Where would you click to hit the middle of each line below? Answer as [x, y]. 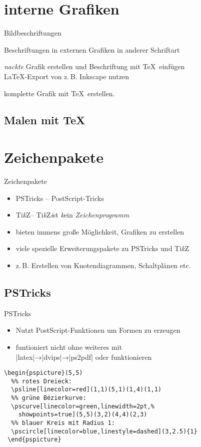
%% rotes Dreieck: [42, 381]
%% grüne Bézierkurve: [49, 398]
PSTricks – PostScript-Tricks [60, 198]
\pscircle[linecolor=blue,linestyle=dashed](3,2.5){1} [104, 431]
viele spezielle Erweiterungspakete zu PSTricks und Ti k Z [102, 248]
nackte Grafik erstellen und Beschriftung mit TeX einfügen [94, 66]
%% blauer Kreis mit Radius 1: [63, 423]
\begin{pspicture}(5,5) [43, 373]
